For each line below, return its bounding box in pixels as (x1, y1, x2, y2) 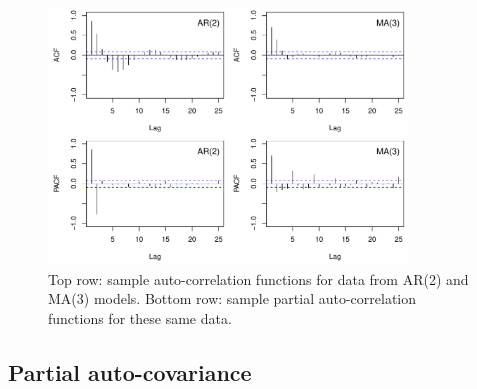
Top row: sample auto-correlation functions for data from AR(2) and (48, 268, 469, 289)
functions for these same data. (48, 308, 232, 329)
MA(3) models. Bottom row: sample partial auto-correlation (48, 288, 417, 309)
